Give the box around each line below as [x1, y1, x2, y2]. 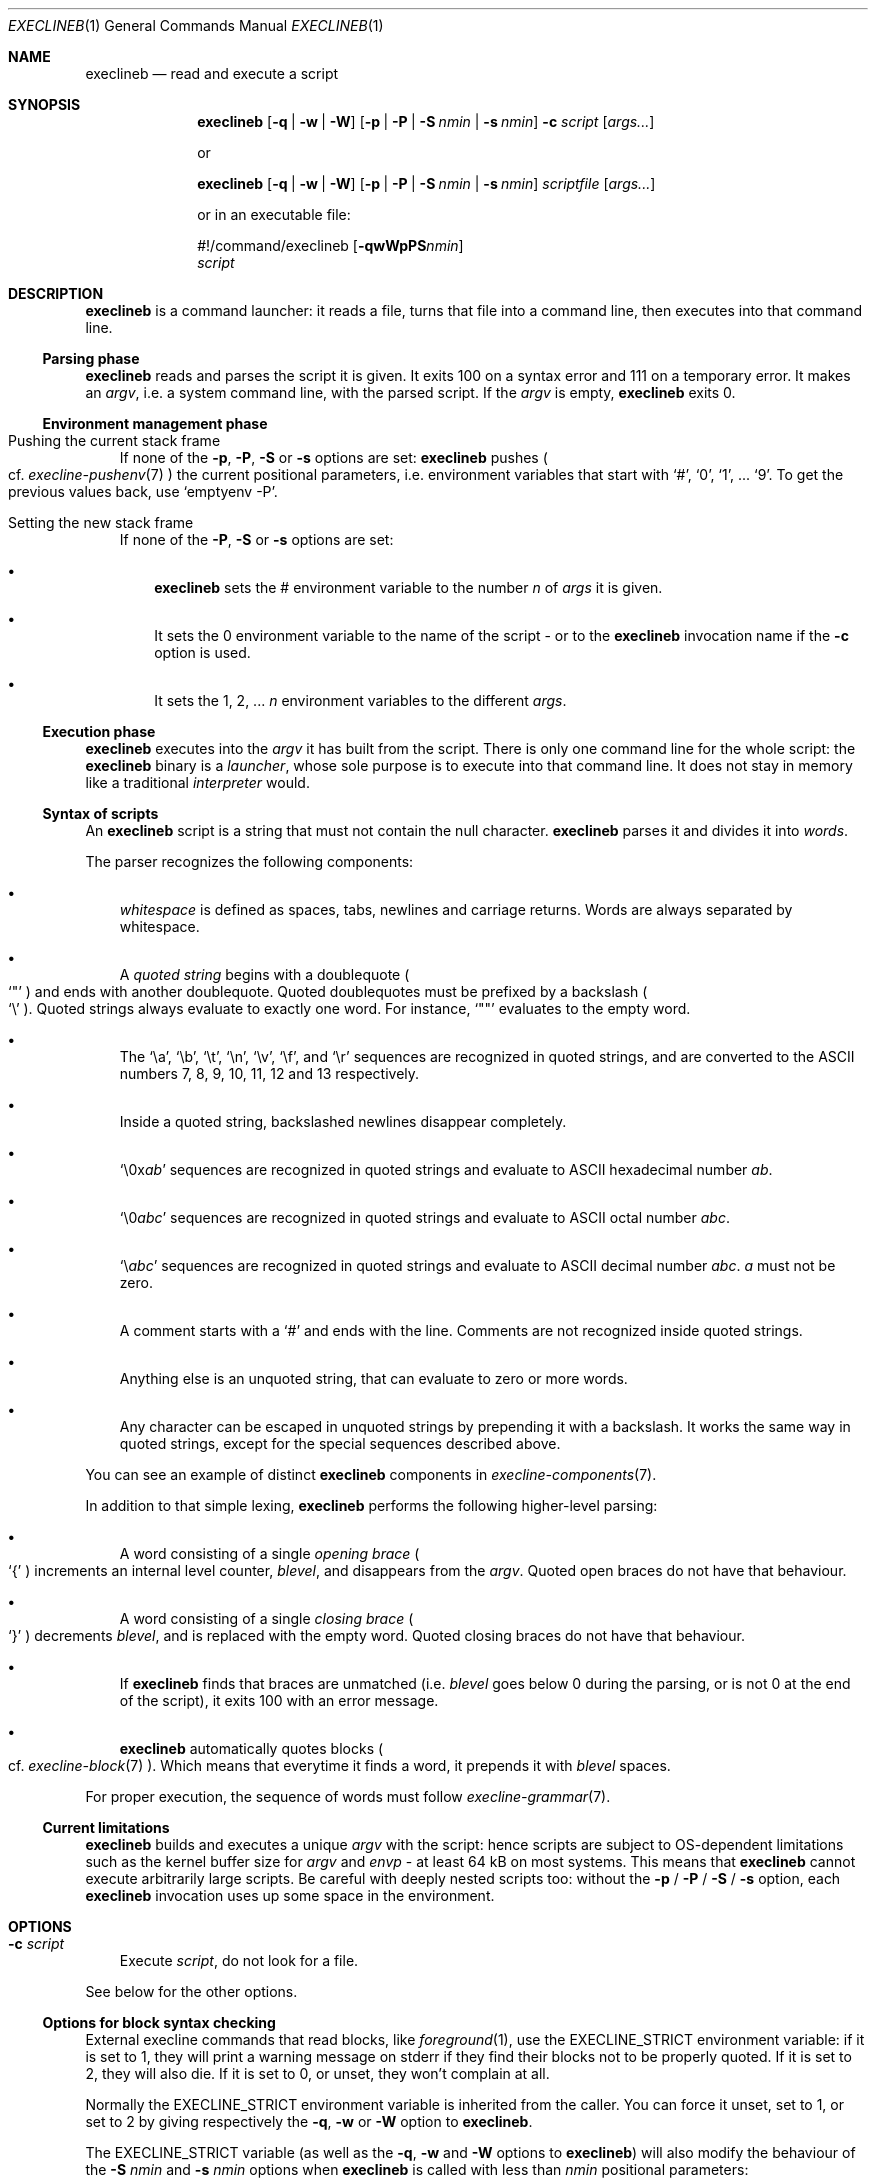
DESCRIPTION [8, 285, 104, 302]
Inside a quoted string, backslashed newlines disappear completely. [119, 1113, 567, 1130]
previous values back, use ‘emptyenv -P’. [8, 483, 278, 500]
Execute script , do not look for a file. [119, 1952, 359, 1969]
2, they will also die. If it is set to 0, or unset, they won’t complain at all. [85, 2065, 550, 2082]
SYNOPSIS [8, 96, 81, 113]
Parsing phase [42, 350, 140, 367]
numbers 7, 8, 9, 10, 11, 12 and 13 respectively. [119, 1065, 420, 1082]
